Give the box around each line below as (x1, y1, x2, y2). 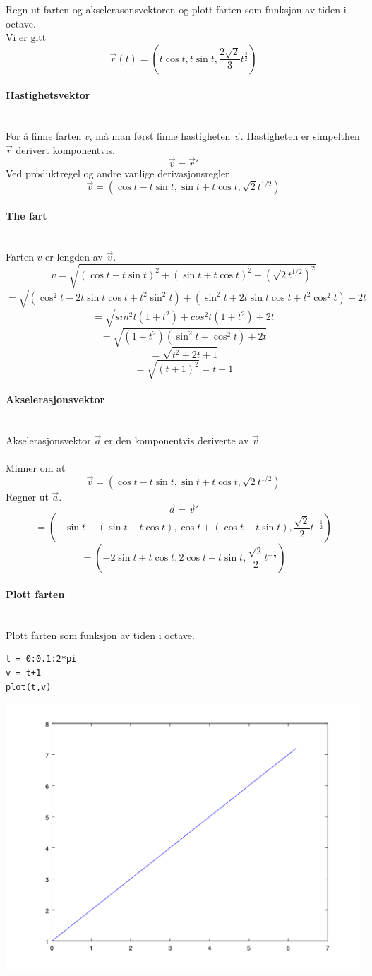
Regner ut (6, 489, 49, 504)
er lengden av (45, 249, 103, 263)
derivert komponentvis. (16, 142, 116, 157)
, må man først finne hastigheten (89, 129, 231, 143)
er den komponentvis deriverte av (104, 432, 249, 447)
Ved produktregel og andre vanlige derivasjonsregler (6, 165, 229, 180)
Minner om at (6, 460, 66, 475)
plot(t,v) (6, 682, 52, 692)
